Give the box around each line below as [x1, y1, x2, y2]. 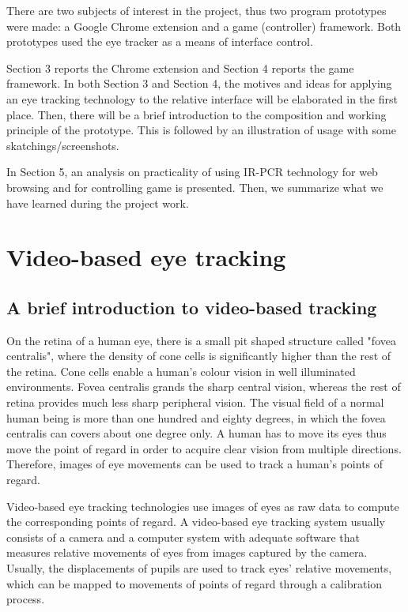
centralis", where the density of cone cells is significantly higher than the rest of [6, 347, 391, 364]
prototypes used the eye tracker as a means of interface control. [6, 33, 313, 50]
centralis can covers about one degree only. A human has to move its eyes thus [6, 425, 387, 441]
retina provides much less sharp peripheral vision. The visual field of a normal [6, 394, 384, 411]
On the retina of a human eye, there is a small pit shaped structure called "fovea [6, 332, 396, 348]
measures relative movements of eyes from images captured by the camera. [6, 544, 368, 561]
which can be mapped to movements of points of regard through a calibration [6, 575, 383, 591]
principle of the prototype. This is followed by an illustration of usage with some [6, 122, 396, 138]
